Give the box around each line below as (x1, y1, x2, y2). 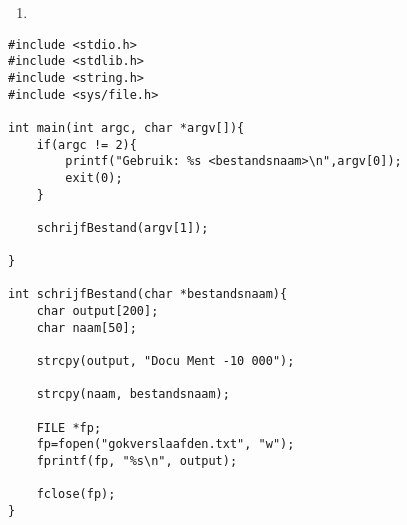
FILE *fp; (36, 420, 102, 435)
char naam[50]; (36, 320, 137, 335)
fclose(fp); (36, 487, 116, 502)
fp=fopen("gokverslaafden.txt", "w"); (36, 437, 295, 452)
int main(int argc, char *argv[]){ (8, 120, 245, 135)
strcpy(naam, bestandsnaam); (36, 387, 230, 402)
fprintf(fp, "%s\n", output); (36, 454, 238, 468)
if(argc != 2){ (36, 137, 137, 152)
